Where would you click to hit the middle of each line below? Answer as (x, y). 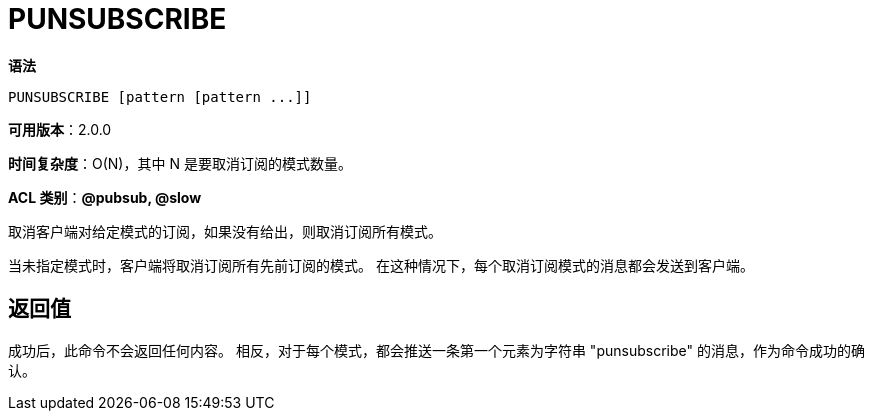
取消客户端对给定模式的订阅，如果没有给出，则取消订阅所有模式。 (225, 231)
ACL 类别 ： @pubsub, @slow (105, 197)
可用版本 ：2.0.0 (60, 129)
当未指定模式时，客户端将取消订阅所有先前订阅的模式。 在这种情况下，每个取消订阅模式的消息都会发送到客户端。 (381, 265)
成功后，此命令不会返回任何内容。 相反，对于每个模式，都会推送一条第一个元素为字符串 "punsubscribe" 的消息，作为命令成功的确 (436, 350)
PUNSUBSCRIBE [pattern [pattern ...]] (160, 96)
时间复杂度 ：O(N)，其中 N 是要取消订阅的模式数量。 (180, 163)
